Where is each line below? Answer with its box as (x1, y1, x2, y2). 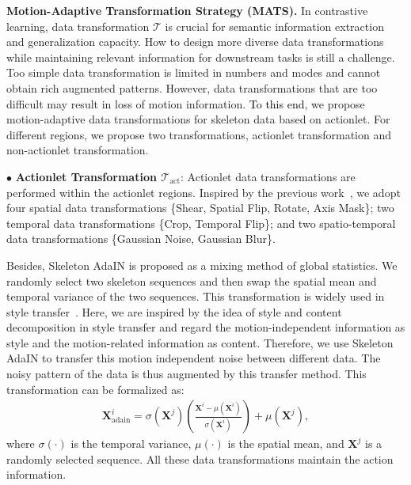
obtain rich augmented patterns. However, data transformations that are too (6, 79, 378, 96)
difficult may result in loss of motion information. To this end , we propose (6, 95, 365, 112)
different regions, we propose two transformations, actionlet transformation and (6, 126, 392, 142)
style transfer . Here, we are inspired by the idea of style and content (6, 303, 342, 320)
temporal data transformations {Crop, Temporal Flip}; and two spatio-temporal (6, 214, 396, 231)
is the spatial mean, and (227, 435, 344, 452)
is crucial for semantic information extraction (165, 17, 384, 34)
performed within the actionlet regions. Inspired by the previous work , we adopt (6, 184, 401, 200)
